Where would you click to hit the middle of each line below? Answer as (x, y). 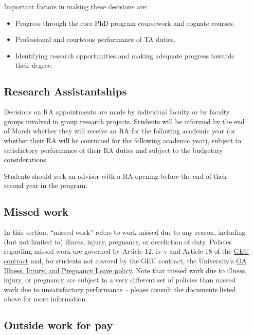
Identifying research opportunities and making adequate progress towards (125, 55)
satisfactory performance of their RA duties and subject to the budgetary (113, 150)
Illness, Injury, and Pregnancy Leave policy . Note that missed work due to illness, (126, 270)
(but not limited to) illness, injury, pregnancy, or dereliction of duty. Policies (118, 241)
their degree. (34, 65)
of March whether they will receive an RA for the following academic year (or (120, 131)
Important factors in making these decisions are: (76, 6)
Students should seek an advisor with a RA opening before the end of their (116, 176)
